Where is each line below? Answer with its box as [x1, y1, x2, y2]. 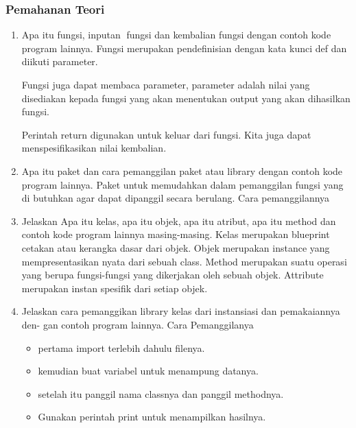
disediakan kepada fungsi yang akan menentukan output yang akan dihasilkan [21, 91, 351, 105]
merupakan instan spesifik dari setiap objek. [21, 281, 208, 295]
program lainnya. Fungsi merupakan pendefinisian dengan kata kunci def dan [21, 40, 347, 55]
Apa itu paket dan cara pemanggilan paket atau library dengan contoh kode [21, 163, 343, 178]
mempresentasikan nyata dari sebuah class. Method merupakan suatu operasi [21, 254, 347, 268]
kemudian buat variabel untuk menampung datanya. [38, 364, 259, 378]
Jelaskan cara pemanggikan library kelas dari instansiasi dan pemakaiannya [21, 304, 340, 318]
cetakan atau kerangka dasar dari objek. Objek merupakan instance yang [21, 240, 330, 254]
